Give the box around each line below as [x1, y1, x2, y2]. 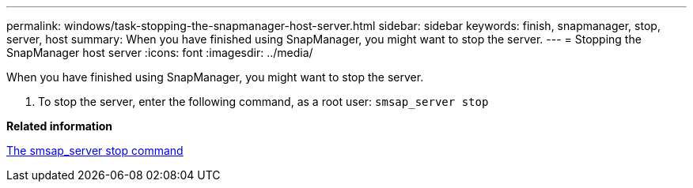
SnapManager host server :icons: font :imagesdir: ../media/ [6, 46, 313, 59]
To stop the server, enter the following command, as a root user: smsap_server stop [38, 95, 489, 108]
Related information [6, 119, 113, 133]
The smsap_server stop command [6, 144, 184, 157]
